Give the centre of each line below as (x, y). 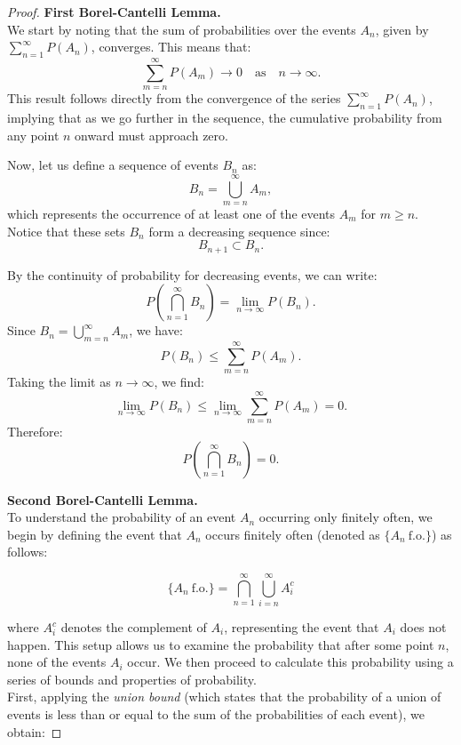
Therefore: (35, 431)
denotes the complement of (134, 627)
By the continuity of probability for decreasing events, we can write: (192, 274)
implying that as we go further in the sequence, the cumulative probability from (225, 117)
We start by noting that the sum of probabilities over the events (182, 29)
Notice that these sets (66, 231)
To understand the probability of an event (122, 517)
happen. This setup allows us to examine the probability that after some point (221, 644)
